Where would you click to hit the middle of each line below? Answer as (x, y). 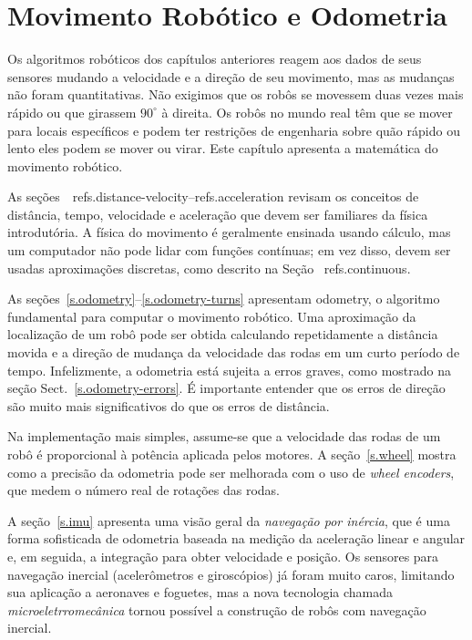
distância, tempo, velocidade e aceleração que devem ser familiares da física (218, 214)
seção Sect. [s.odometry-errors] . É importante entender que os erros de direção (226, 388)
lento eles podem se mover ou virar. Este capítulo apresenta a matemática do (223, 148)
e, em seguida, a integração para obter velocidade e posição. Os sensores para (223, 556)
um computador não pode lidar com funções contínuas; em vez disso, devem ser (229, 250)
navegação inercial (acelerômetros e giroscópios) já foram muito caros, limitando (231, 574)
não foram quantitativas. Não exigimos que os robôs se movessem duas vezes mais (236, 94)
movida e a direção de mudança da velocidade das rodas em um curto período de (234, 352)
